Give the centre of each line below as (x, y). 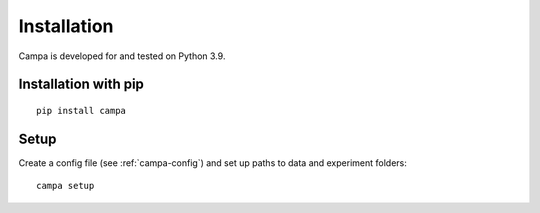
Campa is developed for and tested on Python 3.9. (122, 56)
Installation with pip (81, 84)
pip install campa (81, 110)
